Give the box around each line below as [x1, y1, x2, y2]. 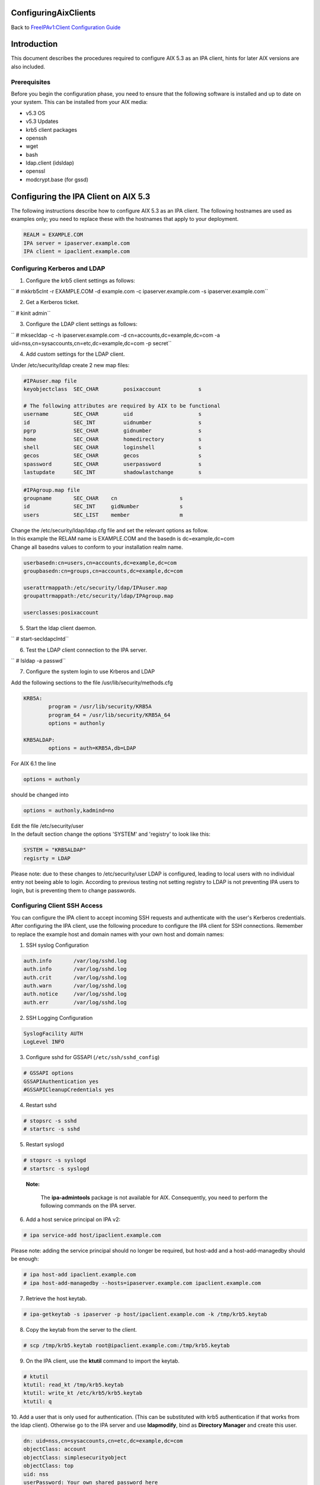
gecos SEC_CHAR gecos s [23, 452, 202, 459]
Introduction [11, 39, 58, 49]
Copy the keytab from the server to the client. [25, 1326, 137, 1333]
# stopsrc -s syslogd [23, 1157, 87, 1164]
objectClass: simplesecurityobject [23, 1454, 127, 1461]
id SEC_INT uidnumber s [23, 419, 202, 426]
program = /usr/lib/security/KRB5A [48, 703, 152, 710]
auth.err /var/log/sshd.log [23, 999, 127, 1006]
